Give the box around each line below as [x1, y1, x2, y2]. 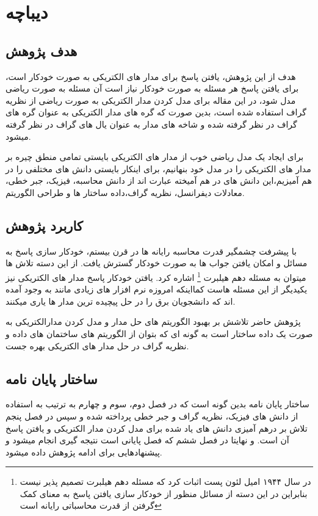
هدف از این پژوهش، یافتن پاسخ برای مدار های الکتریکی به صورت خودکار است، [5, 70, 296, 82]
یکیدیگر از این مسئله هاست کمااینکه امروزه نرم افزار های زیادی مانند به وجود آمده [5, 283, 308, 296]
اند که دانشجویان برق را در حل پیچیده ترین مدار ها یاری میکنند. [5, 294, 236, 307]
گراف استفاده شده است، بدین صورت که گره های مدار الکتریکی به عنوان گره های [5, 106, 306, 118]
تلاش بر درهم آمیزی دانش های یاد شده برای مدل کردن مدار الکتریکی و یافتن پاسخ [5, 421, 308, 434]
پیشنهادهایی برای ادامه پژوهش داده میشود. [5, 445, 162, 458]
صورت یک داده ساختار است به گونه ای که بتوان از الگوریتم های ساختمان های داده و [5, 327, 313, 340]
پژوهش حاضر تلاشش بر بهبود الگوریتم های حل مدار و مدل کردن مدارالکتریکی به [5, 315, 301, 328]
